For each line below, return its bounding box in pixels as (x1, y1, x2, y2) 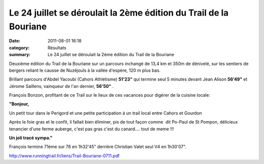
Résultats (47, 44, 66, 51)
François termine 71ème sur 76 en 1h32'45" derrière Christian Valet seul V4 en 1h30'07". (9, 144, 187, 150)
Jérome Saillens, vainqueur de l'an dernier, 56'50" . (9, 83, 114, 89)
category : (9, 44, 30, 51)
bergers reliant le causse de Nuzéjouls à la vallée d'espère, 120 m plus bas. (9, 67, 161, 73)
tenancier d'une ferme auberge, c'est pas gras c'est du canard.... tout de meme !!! (9, 126, 175, 132)
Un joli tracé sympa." (9, 135, 53, 141)
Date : (9, 38, 21, 44)
